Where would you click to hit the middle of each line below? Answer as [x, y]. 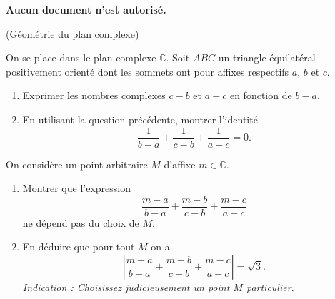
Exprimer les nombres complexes [94, 95]
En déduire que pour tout [79, 247]
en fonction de [261, 95]
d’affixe [180, 164]
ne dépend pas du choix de [81, 222]
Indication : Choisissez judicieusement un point [126, 287]
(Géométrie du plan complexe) [72, 33]
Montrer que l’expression [76, 188]
